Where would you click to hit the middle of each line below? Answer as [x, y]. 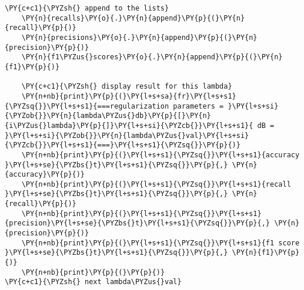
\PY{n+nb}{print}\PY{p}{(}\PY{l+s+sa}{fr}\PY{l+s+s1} [129, 96]
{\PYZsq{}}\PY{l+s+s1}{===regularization [87, 106]
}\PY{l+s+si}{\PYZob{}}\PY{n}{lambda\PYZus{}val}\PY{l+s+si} [127, 135]
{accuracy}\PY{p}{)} [45, 175]
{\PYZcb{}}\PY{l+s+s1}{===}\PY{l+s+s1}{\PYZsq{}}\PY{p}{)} [123, 145]
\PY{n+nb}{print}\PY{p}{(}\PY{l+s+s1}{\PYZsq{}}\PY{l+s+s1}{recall [156, 184]
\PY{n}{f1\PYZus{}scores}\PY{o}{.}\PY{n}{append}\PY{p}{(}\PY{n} [152, 57]
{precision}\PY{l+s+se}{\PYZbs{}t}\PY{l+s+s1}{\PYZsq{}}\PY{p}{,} [138, 223]
